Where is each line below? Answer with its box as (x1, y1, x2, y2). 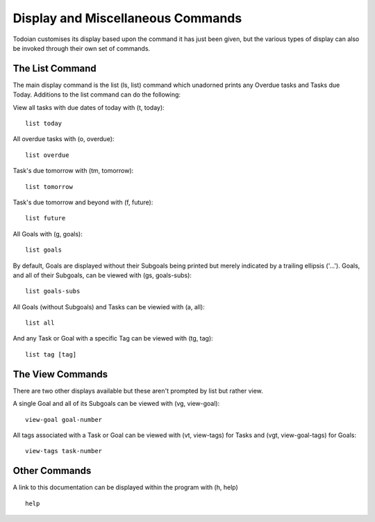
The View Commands (12, 368, 108, 380)
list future (25, 214, 66, 222)
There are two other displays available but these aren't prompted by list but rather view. (12, 386, 263, 395)
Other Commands (12, 465, 92, 477)
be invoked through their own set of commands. (12, 44, 151, 52)
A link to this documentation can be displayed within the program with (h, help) (12, 483, 239, 491)
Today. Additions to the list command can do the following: (12, 90, 181, 99)
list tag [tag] (25, 350, 77, 358)
